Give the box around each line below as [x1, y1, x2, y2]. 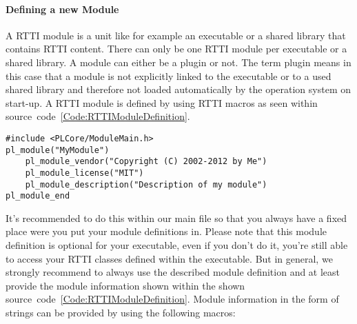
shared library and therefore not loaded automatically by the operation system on [6, 82, 351, 97]
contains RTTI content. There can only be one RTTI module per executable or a [6, 41, 347, 56]
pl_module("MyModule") [6, 145, 110, 155]
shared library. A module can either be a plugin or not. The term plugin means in [6, 54, 351, 69]
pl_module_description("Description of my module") [25, 179, 267, 190]
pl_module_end [6, 191, 70, 201]
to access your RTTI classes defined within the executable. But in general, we [6, 251, 333, 265]
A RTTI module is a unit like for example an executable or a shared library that [6, 28, 346, 42]
